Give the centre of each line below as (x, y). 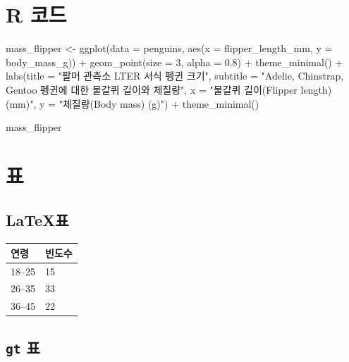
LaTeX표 (37, 220)
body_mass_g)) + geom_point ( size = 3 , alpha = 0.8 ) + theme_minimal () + (174, 62)
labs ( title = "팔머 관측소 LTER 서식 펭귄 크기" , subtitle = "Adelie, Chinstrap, (175, 76)
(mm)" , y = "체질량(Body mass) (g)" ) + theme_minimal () (133, 103)
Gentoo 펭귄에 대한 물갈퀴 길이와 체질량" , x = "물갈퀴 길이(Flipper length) (169, 89)
